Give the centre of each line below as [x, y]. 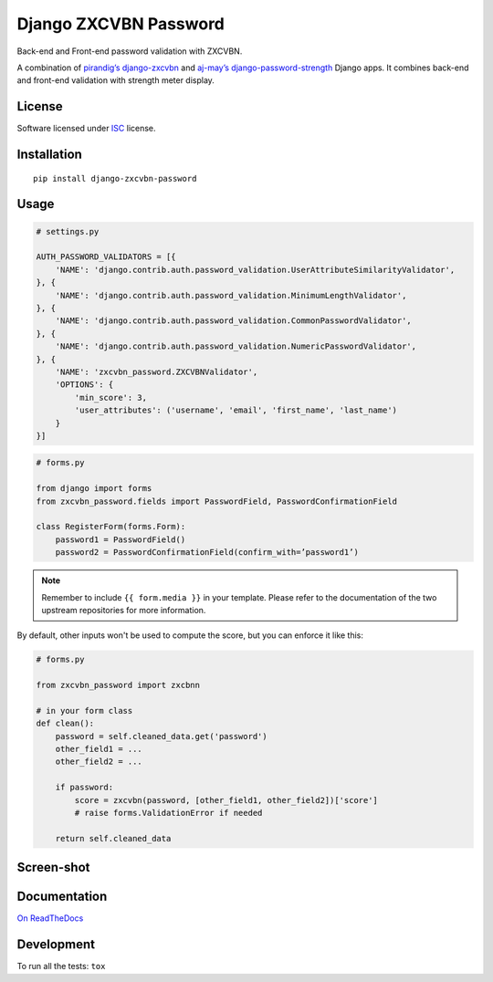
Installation [49, 155]
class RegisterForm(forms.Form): [111, 527]
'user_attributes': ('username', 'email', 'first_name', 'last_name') [236, 410]
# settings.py [68, 231]
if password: [84, 788]
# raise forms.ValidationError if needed [168, 813]
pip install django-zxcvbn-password [115, 178]
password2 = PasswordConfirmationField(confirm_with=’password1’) [207, 553]
